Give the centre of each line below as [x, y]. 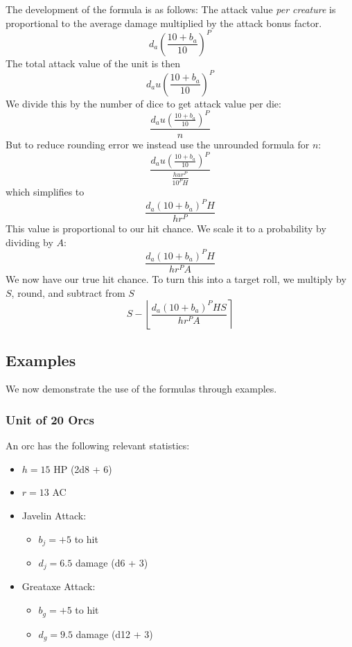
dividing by [29, 242]
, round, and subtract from [68, 292]
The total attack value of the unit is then [93, 63]
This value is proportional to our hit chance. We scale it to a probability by [166, 228]
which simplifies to [45, 192]
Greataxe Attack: [59, 586]
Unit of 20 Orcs [50, 419]
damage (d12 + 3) [114, 633]
